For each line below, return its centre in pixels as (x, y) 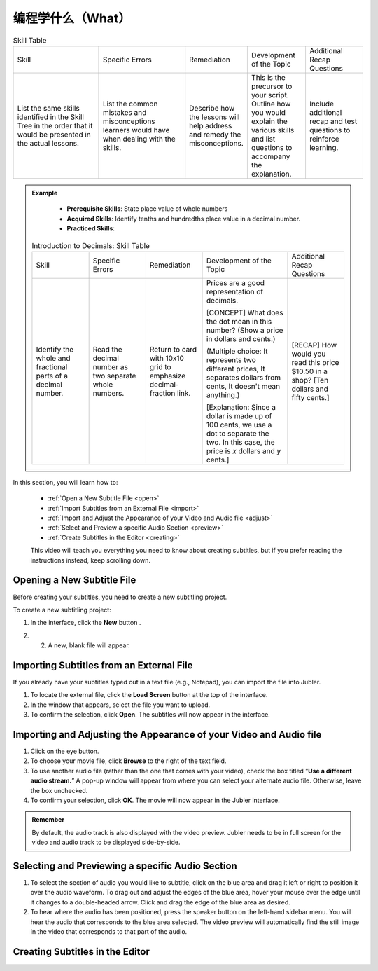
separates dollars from (244, 377)
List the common (130, 104)
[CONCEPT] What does (245, 312)
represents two (232, 359)
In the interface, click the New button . (86, 623)
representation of (235, 291)
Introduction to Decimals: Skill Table (91, 245)
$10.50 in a (310, 371)
